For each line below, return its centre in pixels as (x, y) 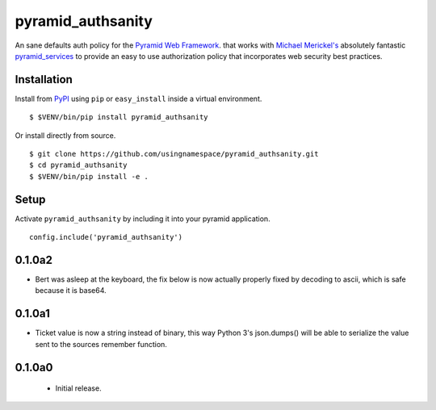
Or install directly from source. (65, 135)
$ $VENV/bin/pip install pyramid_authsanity (119, 117)
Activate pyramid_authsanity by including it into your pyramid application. (143, 219)
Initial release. (78, 388)
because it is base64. (71, 291)
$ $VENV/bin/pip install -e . (89, 176)
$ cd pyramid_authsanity (78, 165)
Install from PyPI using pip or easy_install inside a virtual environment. (138, 98)
